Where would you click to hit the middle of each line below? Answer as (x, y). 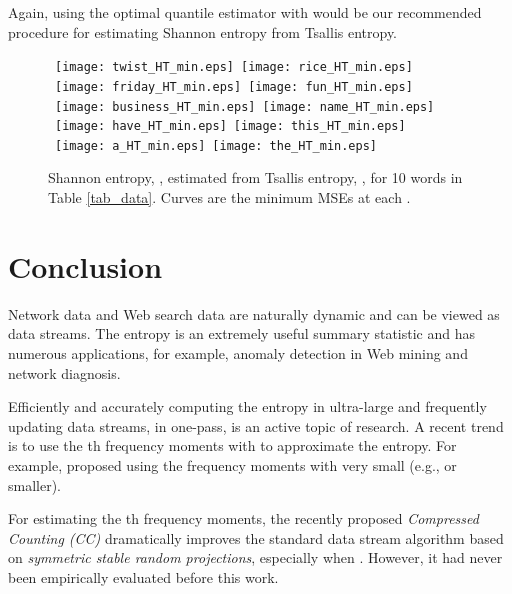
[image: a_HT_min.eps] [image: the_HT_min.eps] (216, 145)
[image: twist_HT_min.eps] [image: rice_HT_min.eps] (234, 67)
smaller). (35, 484)
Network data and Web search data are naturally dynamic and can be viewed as (254, 313)
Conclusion (85, 265)
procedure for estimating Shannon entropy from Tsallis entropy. (203, 31)
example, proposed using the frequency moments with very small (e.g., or (232, 464)
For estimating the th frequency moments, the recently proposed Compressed (243, 518)
